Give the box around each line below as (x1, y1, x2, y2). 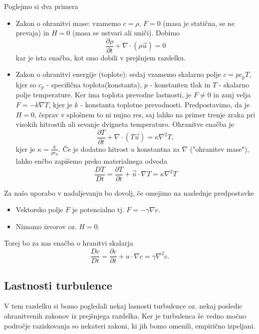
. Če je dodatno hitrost (58, 143, 129, 154)
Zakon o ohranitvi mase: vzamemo (15, 17, 121, 28)
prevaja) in (15, 27, 49, 38)
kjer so (15, 79, 36, 89)
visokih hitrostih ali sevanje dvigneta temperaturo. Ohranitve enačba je (15, 119, 234, 129)
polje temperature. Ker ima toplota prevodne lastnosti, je (15, 89, 192, 100)
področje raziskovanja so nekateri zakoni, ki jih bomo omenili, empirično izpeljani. (4, 320, 256, 331)
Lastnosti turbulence (4, 277, 112, 293)
